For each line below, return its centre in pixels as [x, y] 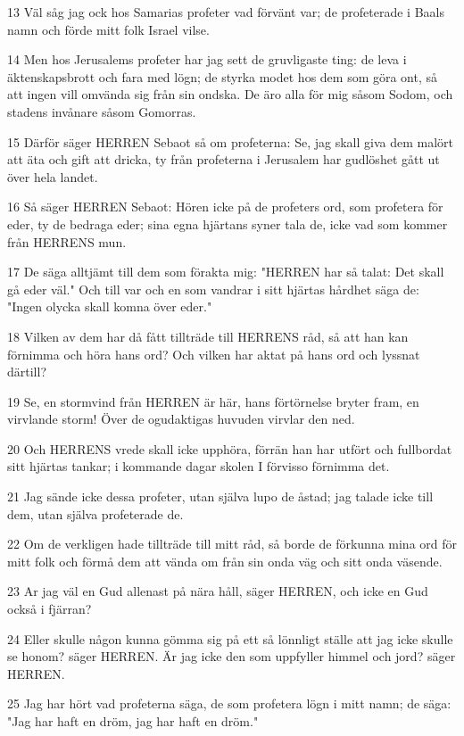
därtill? [27, 372]
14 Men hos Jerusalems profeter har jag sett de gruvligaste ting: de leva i [207, 59]
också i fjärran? [50, 609]
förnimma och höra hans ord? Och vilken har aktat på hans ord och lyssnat [214, 354]
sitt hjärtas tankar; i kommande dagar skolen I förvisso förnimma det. [199, 466]
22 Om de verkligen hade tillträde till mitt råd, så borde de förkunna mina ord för [232, 544]
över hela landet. [53, 176]
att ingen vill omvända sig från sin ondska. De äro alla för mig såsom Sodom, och [230, 94]
